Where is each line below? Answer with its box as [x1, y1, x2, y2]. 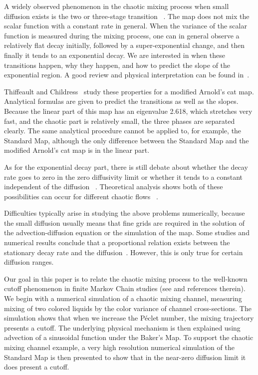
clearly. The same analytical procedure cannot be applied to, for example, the [4, 125, 242, 136]
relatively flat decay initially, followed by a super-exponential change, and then [4, 40, 245, 50]
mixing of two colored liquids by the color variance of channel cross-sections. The [4, 303, 252, 313]
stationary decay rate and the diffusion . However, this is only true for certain [4, 247, 243, 257]
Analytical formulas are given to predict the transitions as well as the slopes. [4, 96, 239, 106]
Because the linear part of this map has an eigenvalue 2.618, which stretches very [4, 105, 253, 116]
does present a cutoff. [4, 362, 69, 372]
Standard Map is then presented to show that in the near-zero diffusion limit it [4, 352, 246, 362]
